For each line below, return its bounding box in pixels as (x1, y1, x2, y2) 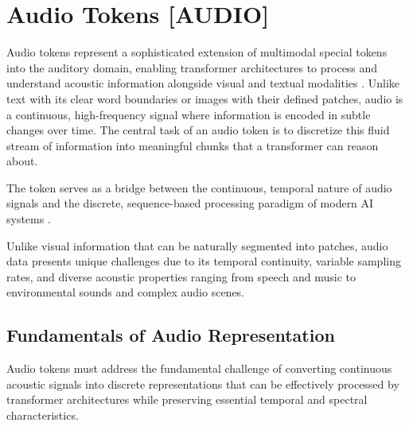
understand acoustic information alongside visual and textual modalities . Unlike (6, 75, 400, 91)
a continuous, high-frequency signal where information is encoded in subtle (6, 106, 371, 122)
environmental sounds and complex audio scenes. (6, 284, 245, 300)
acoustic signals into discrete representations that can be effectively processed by (6, 375, 399, 392)
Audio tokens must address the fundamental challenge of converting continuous (6, 360, 392, 377)
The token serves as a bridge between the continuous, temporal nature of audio (6, 179, 392, 196)
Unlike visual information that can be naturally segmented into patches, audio (6, 237, 388, 254)
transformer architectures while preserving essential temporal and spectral (6, 391, 368, 408)
